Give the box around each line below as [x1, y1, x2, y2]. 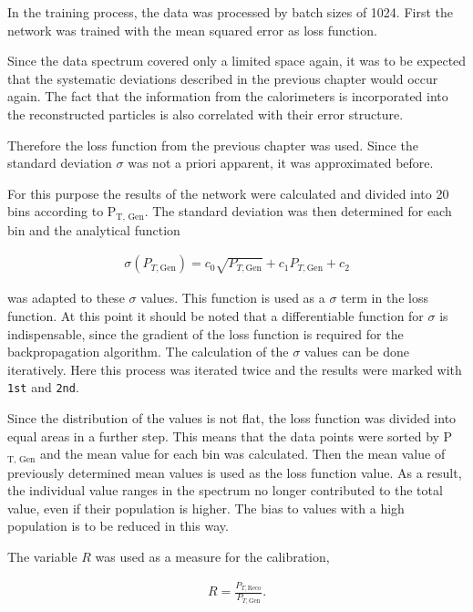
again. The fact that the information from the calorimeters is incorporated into [7, 87, 448, 106]
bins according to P [7, 202, 117, 221]
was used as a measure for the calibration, [95, 547, 330, 566]
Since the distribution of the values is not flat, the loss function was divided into [7, 409, 457, 428]
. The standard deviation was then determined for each [144, 202, 452, 221]
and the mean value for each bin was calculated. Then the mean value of [39, 444, 446, 463]
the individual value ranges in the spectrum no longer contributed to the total [7, 481, 443, 500]
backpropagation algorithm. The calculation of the [7, 342, 289, 361]
